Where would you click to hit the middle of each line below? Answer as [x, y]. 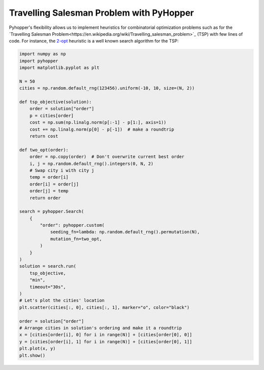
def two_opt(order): [44, 150]
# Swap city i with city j [62, 170]
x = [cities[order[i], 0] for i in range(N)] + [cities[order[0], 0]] [106, 335]
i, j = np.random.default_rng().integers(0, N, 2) [91, 163]
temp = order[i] [49, 177]
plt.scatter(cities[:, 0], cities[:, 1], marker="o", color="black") [104, 307]
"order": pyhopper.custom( [72, 225]
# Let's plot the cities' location [62, 301]
